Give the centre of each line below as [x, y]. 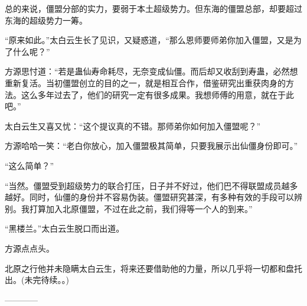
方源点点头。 [30, 248]
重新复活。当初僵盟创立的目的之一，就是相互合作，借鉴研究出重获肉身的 [145, 82]
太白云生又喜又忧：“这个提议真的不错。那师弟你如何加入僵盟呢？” [133, 126]
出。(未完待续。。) [37, 280]
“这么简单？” [30, 165]
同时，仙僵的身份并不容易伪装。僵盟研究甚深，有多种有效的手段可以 [161, 197]
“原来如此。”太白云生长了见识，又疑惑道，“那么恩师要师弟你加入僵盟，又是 [149, 40]
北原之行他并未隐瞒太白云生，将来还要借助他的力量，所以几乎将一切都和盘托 [153, 268]
